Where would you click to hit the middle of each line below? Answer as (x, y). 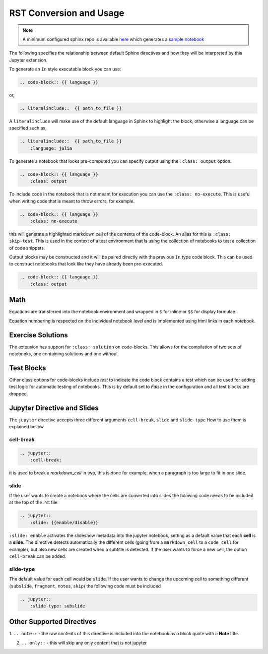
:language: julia (51, 148)
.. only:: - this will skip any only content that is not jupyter (84, 643)
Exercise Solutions (38, 335)
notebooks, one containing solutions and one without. (64, 354)
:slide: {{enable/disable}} (64, 523)
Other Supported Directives (53, 622)
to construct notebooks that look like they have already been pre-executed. (86, 264)
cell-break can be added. (38, 556)
